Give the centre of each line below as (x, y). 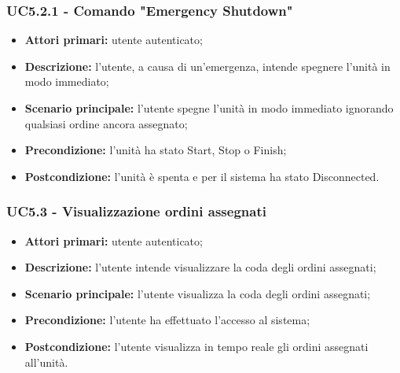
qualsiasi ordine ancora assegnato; (106, 123)
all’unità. (46, 362)
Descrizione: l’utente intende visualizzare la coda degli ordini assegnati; (200, 267)
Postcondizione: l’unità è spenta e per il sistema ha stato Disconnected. (202, 176)
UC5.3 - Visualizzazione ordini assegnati (136, 211)
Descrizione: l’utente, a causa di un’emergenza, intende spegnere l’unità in (207, 66)
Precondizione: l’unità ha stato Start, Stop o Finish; (156, 150)
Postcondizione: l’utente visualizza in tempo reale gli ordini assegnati (196, 346)
